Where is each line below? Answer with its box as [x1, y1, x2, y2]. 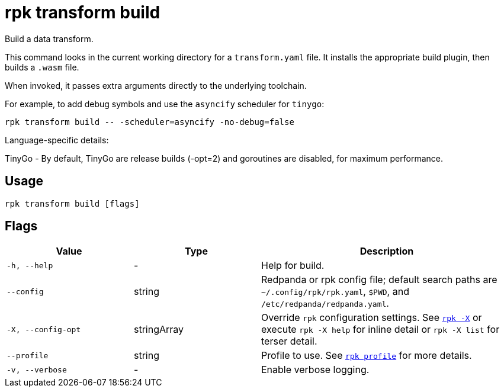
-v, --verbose [7, 365, 67, 374]
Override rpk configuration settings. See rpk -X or [261, 311, 482, 324]
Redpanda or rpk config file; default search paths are [261, 274, 497, 286]
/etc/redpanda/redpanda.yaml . [261, 297, 389, 310]
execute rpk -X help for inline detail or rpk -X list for [261, 323, 500, 336]
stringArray [134, 323, 184, 336]
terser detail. [261, 335, 317, 348]
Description [359, 245, 414, 258]
